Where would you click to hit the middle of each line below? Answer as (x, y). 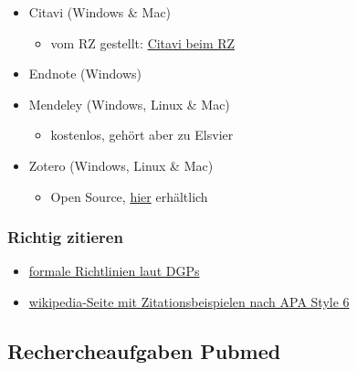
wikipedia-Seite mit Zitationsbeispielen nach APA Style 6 (189, 301)
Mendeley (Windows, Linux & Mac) (129, 104)
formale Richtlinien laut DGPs (114, 271)
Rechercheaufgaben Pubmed (144, 350)
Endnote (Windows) (85, 74)
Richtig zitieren (65, 237)
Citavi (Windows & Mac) (100, 12)
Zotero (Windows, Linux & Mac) (121, 165)
